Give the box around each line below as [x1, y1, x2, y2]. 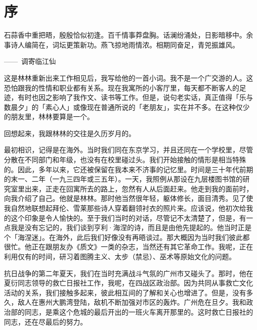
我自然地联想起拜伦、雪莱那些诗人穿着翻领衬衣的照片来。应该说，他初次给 [4, 203, 246, 213]
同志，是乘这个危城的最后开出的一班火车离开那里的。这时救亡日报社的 [24, 306, 253, 317]
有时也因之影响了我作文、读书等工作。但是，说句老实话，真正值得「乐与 [17, 92, 253, 102]
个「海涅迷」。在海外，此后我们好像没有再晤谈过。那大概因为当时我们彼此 [4, 232, 243, 242]
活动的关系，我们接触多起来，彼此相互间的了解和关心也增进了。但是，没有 [4, 287, 246, 297]
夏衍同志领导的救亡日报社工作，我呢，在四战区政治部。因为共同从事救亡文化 [4, 278, 253, 288]
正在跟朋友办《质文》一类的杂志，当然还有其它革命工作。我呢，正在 [31, 241, 253, 252]
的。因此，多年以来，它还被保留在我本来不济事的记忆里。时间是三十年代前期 [4, 164, 253, 174]
